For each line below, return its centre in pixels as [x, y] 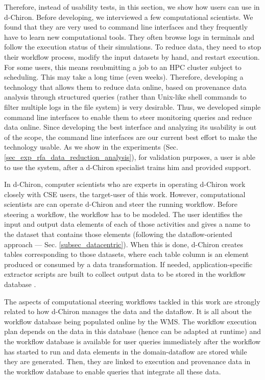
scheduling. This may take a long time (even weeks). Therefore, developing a [124, 77]
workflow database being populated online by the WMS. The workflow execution [130, 321]
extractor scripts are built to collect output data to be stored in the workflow [125, 274]
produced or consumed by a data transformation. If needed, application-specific [128, 264]
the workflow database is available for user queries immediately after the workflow [132, 341]
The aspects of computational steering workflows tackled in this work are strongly [132, 301]
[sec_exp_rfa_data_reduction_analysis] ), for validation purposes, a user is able [130, 157]
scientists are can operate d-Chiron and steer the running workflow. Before [121, 204]
